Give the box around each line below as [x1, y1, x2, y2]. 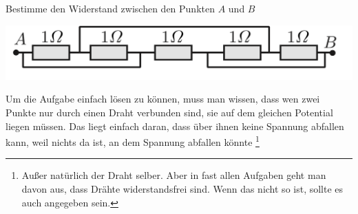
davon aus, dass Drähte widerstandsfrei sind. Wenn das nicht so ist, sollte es [21, 182, 344, 196]
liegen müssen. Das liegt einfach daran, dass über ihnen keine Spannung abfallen [6, 118, 344, 133]
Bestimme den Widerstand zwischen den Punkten [6, 1, 215, 15]
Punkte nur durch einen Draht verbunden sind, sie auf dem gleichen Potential [6, 105, 333, 120]
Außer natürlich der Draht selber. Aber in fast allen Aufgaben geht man [21, 168, 326, 182]
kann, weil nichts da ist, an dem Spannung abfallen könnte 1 [6, 133, 260, 149]
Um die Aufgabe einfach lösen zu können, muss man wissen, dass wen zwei [6, 92, 320, 106]
